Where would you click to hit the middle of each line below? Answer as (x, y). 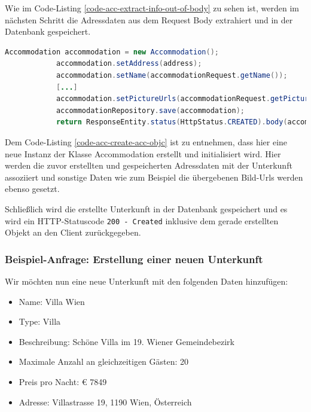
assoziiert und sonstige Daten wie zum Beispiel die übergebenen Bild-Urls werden (154, 177)
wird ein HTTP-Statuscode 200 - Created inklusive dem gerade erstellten (142, 220)
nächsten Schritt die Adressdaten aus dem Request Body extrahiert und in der (149, 19)
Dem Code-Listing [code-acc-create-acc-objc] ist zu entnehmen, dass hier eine (146, 141)
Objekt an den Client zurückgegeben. (73, 232)
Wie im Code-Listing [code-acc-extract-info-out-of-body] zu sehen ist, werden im (152, 8)
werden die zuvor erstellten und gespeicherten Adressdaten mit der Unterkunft (149, 165)
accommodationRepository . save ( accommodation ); (150, 110)
